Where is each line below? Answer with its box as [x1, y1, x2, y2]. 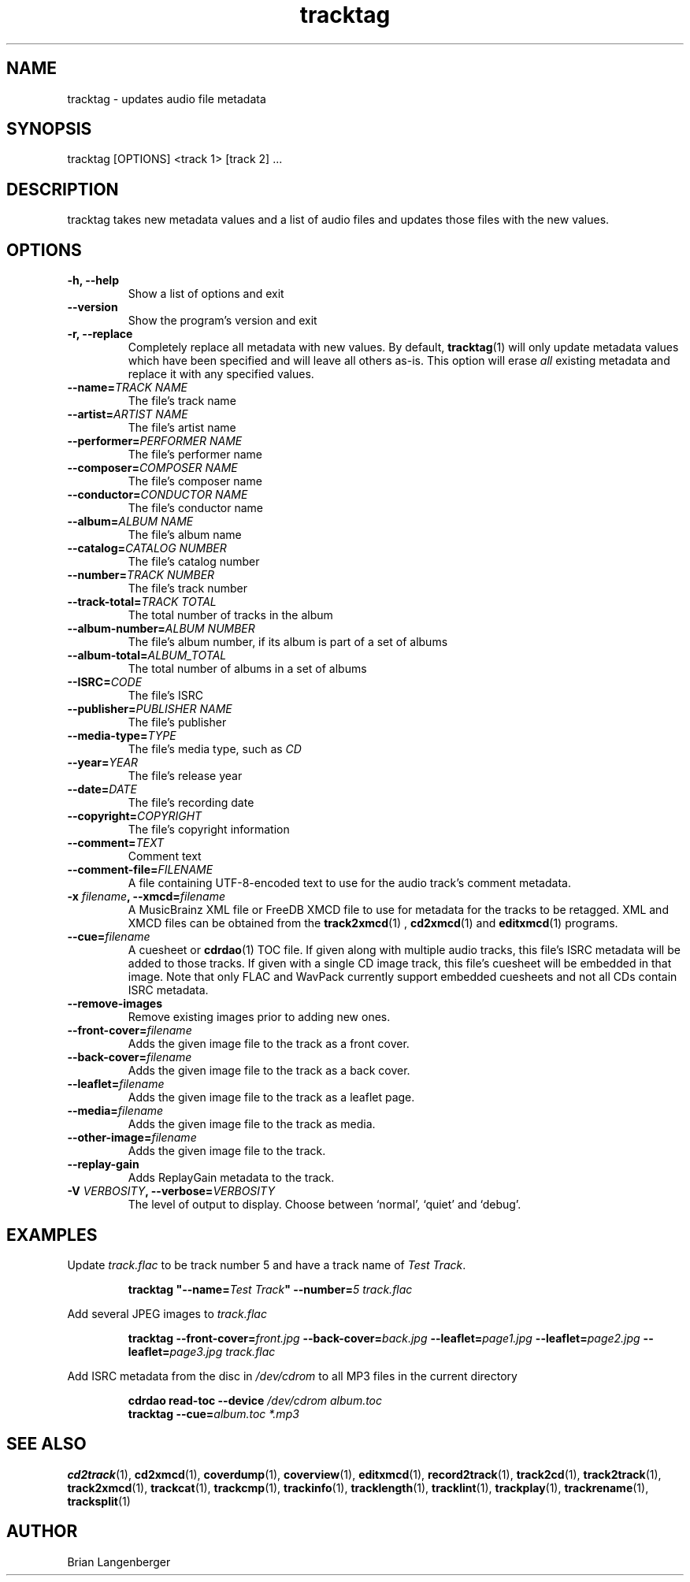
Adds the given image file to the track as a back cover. [128, 1064, 410, 1078]
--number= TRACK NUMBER [67, 568, 215, 582]
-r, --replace [67, 327, 133, 341]
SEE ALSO [6, 1434, 87, 1454]
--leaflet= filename [67, 1077, 165, 1091]
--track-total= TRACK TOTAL [67, 595, 217, 609]
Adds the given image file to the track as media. [128, 1117, 376, 1131]
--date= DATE [67, 782, 137, 797]
